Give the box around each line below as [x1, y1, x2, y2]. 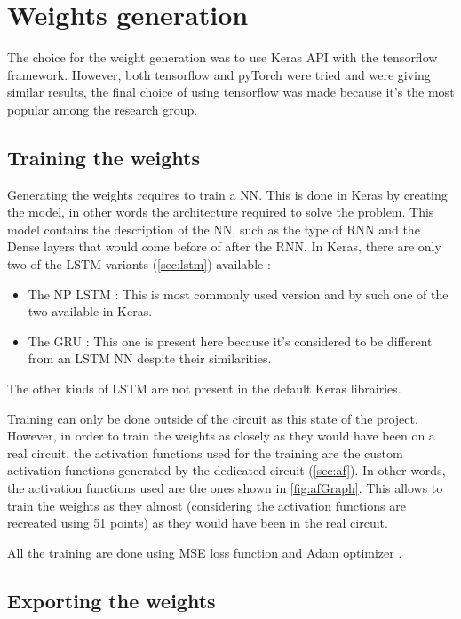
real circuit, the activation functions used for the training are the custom [7, 443, 403, 462]
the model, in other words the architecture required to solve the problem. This [7, 202, 434, 221]
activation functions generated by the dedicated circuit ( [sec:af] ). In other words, [7, 461, 446, 480]
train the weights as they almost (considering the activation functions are [7, 496, 406, 514]
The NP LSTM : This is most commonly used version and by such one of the [28, 284, 449, 303]
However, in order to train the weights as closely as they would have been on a [7, 426, 435, 445]
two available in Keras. [28, 302, 153, 321]
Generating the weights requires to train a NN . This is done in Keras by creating [7, 185, 448, 203]
